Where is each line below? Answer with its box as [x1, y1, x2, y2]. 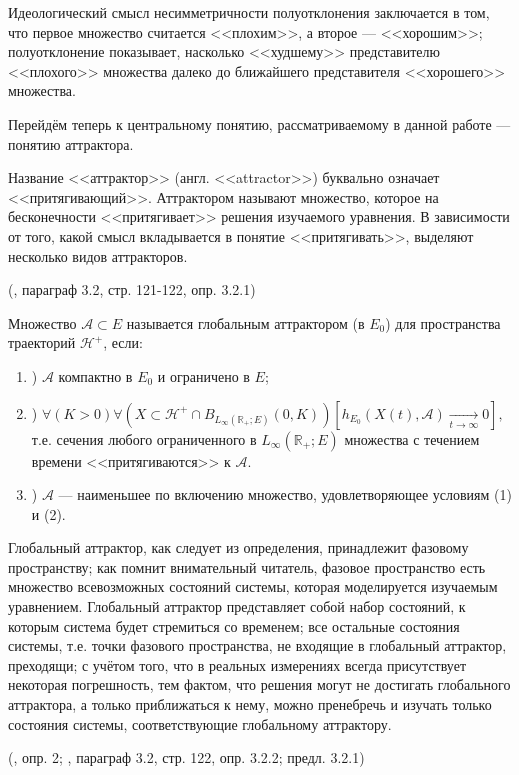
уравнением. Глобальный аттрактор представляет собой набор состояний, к [8, 596, 466, 617]
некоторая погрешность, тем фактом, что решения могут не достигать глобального [8, 674, 511, 695]
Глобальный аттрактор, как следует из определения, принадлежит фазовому [8, 537, 469, 558]
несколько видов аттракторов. [8, 245, 188, 266]
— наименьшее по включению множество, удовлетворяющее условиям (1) [58, 484, 512, 505]
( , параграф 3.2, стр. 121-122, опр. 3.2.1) [8, 279, 256, 300]
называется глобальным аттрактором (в [126, 312, 365, 333]
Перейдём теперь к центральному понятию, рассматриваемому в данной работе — [8, 113, 511, 134]
